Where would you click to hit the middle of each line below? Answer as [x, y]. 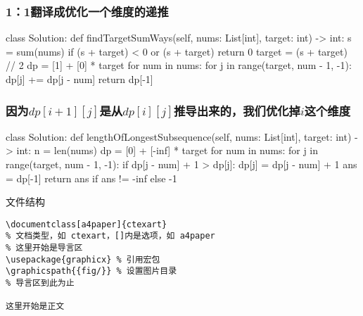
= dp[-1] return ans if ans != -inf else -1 [91, 178]
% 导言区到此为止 [40, 283]
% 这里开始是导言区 [44, 248]
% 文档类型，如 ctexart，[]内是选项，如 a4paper [110, 236]
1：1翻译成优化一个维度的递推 [87, 11]
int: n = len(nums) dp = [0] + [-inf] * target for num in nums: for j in [167, 150]
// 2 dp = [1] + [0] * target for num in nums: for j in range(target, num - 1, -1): [179, 65]
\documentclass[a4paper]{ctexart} [87, 224]
